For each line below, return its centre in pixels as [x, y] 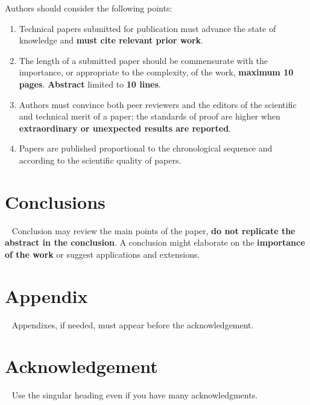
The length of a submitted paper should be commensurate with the [143, 60]
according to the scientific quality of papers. [100, 160]
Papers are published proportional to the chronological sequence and [146, 148]
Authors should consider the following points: [89, 8]
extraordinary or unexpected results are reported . [125, 128]
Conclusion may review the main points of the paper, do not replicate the [153, 230]
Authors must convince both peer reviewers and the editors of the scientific [158, 104]
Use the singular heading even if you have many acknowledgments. [135, 395]
